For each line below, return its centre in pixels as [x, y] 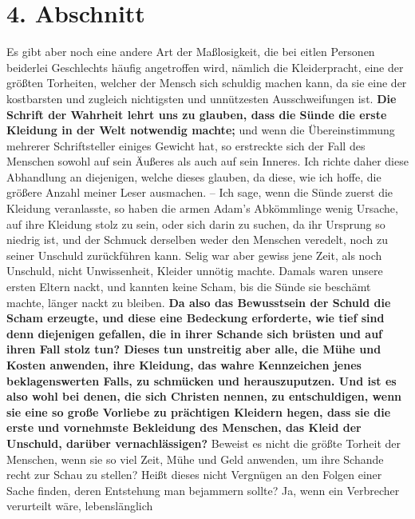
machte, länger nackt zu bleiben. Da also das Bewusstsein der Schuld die [199, 302]
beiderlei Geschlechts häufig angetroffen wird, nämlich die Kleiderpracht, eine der [205, 67]
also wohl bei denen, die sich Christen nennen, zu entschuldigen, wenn [204, 396]
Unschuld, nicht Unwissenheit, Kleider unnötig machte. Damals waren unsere [195, 271]
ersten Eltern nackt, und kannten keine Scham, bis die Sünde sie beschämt [189, 287]
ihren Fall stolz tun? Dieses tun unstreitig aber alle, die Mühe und [194, 349]
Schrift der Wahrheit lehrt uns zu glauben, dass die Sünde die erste [197, 114]
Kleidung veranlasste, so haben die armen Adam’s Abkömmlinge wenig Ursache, [202, 208]
